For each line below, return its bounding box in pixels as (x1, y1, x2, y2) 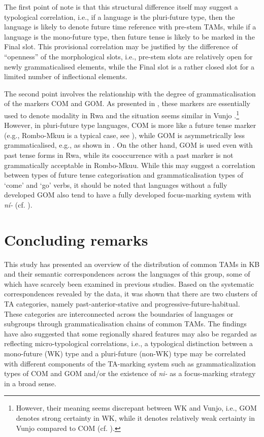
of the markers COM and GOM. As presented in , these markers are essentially (4, 98, 250, 109)
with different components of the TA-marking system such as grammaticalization (4, 358, 256, 368)
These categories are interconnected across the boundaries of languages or (4, 308, 234, 319)
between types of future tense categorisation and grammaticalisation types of (4, 170, 244, 180)
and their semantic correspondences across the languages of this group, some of (4, 268, 250, 279)
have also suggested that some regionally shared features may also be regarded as (4, 328, 257, 339)
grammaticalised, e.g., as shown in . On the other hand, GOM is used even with (4, 140, 253, 150)
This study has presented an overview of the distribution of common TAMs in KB (4, 258, 260, 269)
